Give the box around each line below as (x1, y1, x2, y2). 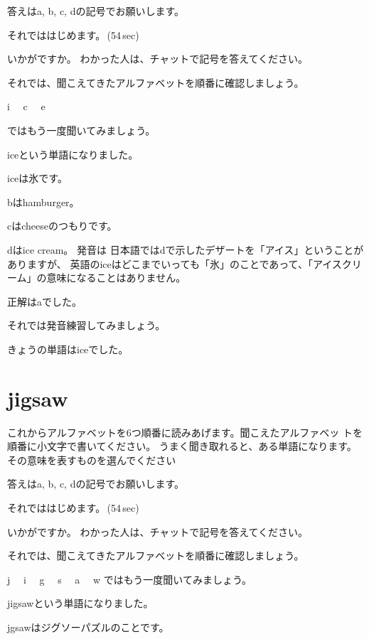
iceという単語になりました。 (7, 146, 139, 161)
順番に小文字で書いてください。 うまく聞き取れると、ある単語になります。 (7, 439, 357, 453)
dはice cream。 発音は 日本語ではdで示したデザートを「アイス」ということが (7, 242, 364, 257)
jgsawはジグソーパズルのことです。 (7, 619, 169, 634)
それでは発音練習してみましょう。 (7, 318, 166, 333)
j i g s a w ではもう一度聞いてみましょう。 (7, 571, 252, 586)
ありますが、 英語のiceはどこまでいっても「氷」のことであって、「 (7, 256, 313, 271)
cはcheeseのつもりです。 (7, 218, 117, 233)
